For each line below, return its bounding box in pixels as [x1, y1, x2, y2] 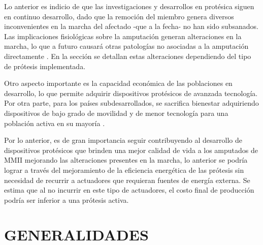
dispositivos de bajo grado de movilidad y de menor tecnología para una [4, 107, 228, 118]
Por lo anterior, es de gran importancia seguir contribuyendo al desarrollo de [4, 135, 243, 145]
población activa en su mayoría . [4, 117, 105, 128]
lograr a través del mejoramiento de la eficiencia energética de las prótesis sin [4, 164, 244, 175]
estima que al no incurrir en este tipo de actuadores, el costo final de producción [4, 185, 254, 195]
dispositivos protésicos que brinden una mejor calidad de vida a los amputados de [4, 144, 258, 155]
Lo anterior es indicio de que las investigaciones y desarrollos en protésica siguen [4, 1, 254, 11]
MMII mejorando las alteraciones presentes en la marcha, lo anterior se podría [4, 155, 248, 165]
